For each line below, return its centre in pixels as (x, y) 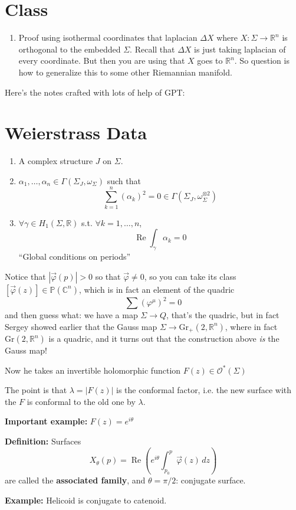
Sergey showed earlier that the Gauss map (81, 326)
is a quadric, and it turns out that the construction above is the (164, 339)
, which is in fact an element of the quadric (157, 289)
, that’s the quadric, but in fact (223, 315)
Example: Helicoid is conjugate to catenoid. (86, 500)
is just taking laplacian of (240, 49)
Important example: (46, 421)
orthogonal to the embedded (70, 49)
